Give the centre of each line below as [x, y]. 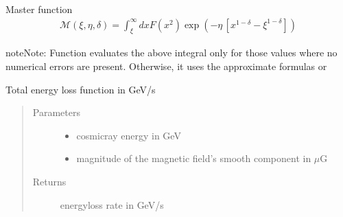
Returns [49, 181]
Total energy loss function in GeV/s [81, 89]
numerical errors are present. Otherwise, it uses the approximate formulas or [166, 66]
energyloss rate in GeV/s [112, 204]
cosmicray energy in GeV [129, 135]
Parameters [56, 112]
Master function [39, 9]
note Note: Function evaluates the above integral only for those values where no [171, 53]
